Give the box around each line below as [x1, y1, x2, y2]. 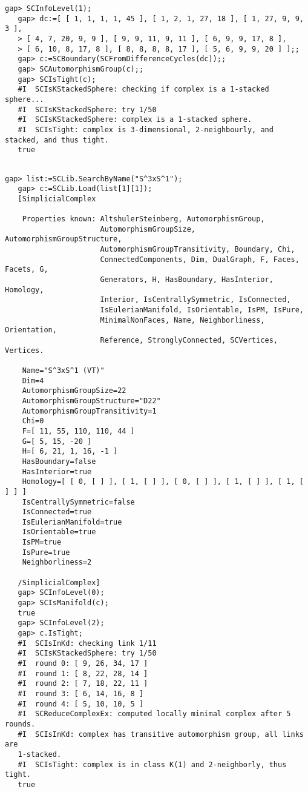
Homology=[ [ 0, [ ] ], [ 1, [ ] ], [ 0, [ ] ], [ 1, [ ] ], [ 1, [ [22, 477, 304, 486]
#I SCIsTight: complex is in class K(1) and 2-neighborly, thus [18, 760, 287, 769]
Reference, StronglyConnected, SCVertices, [100, 336, 278, 344]
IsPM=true [22, 538, 62, 547]
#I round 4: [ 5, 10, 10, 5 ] [18, 699, 144, 708]
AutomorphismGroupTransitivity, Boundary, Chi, [100, 245, 295, 254]
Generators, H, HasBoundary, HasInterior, [100, 275, 274, 284]
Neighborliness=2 [22, 558, 92, 567]
